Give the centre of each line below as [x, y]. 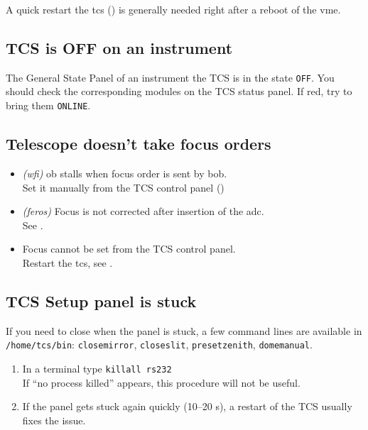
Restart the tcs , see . [67, 262]
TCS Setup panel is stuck [101, 301]
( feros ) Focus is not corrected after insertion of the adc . [143, 211]
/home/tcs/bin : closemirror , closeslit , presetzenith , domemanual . [159, 344]
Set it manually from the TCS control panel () [123, 187]
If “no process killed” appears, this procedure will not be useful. [161, 382]
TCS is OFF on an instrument [119, 47]
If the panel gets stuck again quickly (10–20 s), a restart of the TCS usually [187, 406]
